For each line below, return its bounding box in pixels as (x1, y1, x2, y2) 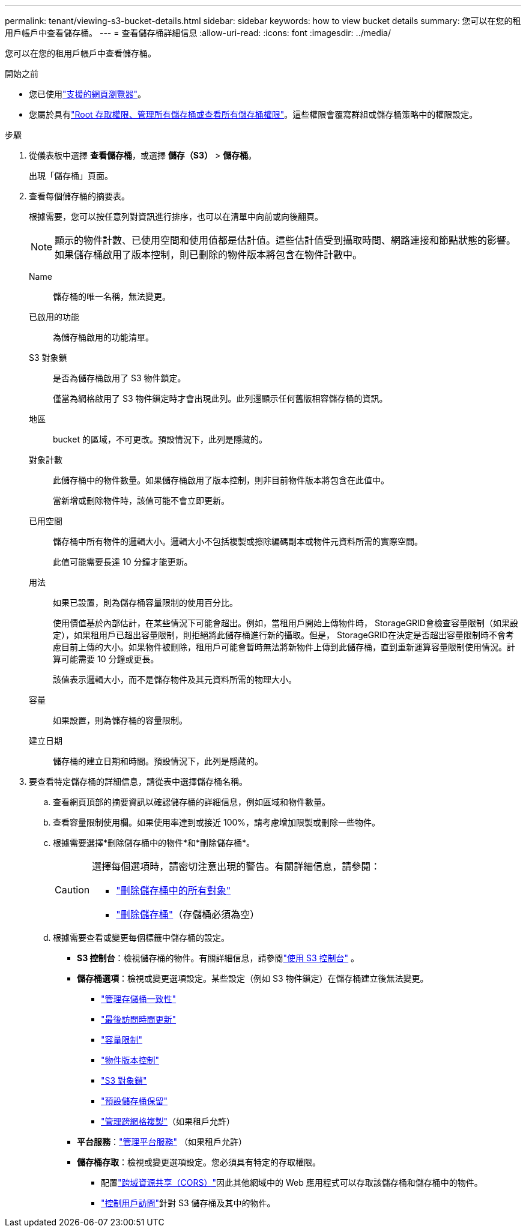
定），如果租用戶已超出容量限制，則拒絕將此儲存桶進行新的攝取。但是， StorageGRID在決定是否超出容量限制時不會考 (53, 630, 514, 640)
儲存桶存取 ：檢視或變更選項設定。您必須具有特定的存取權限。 (77, 1157, 321, 1167)
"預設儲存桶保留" (101, 1096, 168, 1106)
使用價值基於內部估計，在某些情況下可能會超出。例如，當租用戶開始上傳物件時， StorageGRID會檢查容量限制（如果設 (53, 618, 518, 628)
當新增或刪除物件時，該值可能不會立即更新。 (53, 495, 229, 506)
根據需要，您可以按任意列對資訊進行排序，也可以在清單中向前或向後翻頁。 (29, 211, 323, 222)
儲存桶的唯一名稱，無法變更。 (53, 291, 171, 301)
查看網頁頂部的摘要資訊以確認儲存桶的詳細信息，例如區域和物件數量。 (53, 797, 330, 807)
